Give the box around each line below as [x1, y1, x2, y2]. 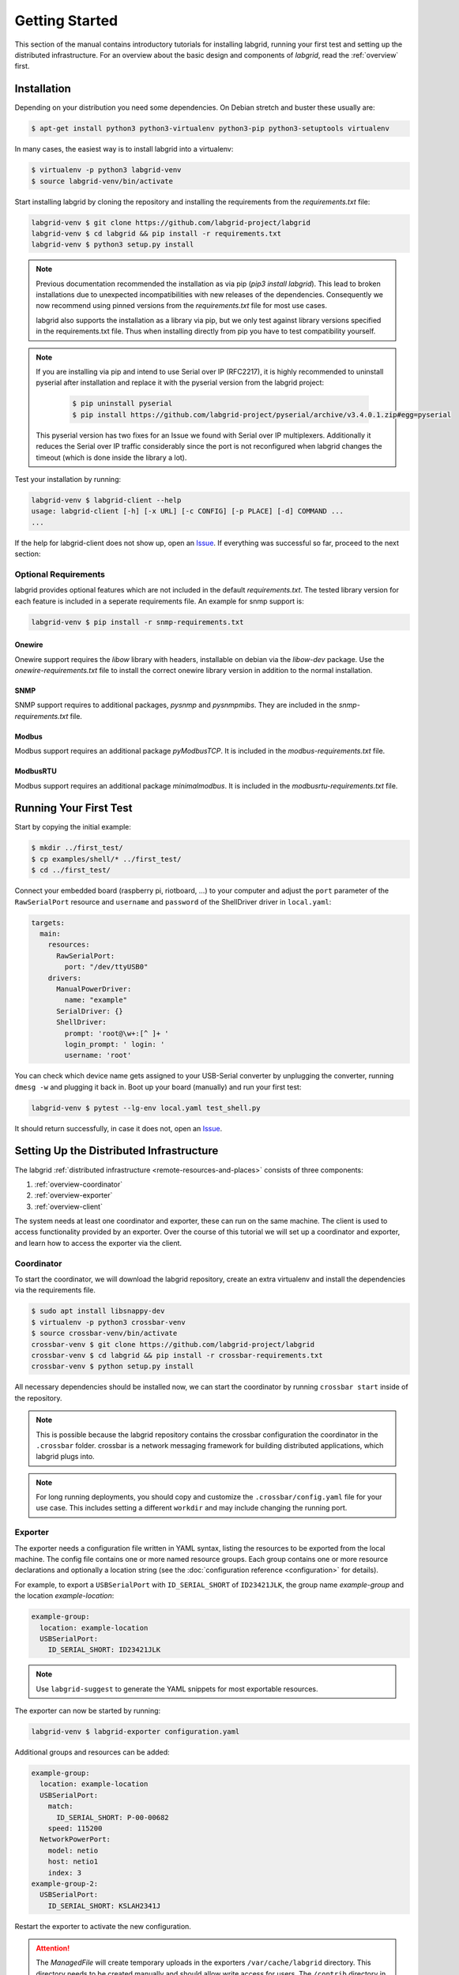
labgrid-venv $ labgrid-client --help [31, 495, 182, 505]
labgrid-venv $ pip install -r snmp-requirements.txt [31, 617, 244, 626]
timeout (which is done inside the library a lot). [36, 453, 187, 462]
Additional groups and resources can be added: [14, 1747, 170, 1757]
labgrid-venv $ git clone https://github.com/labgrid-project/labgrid [31, 218, 311, 227]
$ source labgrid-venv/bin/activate [31, 176, 174, 186]
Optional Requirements [14, 569, 106, 580]
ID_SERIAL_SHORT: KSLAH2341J [47, 1901, 161, 1910]
